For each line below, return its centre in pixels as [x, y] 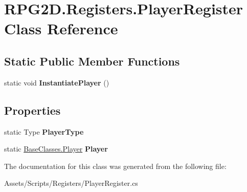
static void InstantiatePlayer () [57, 82]
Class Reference [61, 28]
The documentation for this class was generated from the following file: [115, 166]
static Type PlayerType [44, 131]
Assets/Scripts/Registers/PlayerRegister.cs [71, 183]
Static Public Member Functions [92, 61]
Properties [32, 110]
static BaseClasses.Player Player [56, 149]
